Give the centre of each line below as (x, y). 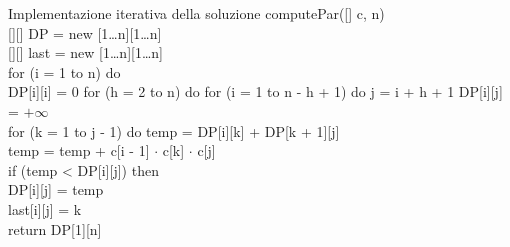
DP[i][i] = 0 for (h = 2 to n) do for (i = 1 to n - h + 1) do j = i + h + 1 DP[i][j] (255, 91)
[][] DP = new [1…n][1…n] (85, 32)
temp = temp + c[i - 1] (79, 150)
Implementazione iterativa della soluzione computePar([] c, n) (196, 13)
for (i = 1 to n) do (64, 71)
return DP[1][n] (55, 228)
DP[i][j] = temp (56, 189)
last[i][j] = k (45, 208)
